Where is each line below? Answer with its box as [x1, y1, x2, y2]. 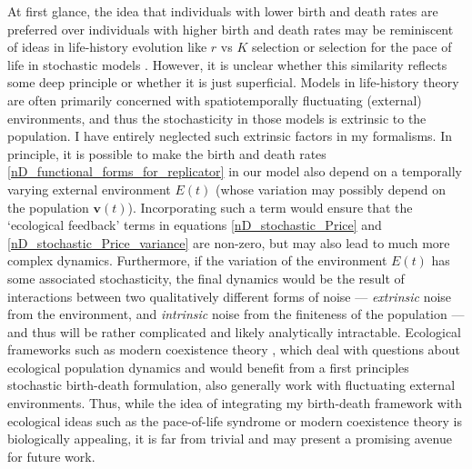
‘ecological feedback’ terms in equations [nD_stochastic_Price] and [7, 215, 382, 234]
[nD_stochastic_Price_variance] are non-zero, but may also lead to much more [7, 233, 450, 252]
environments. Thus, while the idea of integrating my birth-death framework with [7, 394, 463, 413]
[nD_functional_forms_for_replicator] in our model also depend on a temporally [7, 162, 463, 181]
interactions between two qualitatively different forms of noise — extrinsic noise [7, 286, 452, 305]
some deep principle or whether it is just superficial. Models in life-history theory [7, 73, 459, 92]
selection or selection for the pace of [251, 37, 452, 56]
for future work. [7, 446, 95, 465]
